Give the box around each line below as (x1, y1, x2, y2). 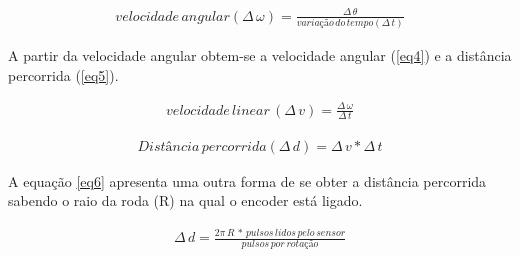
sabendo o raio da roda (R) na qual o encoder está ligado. (8, 190, 363, 211)
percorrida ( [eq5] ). (8, 64, 119, 85)
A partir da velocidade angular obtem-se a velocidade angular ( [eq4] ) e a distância (8, 44, 512, 65)
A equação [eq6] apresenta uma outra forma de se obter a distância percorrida (8, 170, 487, 191)
